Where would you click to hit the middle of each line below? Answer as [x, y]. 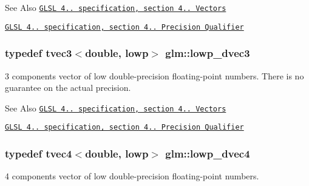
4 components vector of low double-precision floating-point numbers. [132, 176]
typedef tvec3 [39, 53]
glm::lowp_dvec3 [208, 53]
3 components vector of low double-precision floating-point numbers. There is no [154, 75]
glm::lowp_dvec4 [208, 153]
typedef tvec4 [39, 153]
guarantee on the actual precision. [68, 88]
